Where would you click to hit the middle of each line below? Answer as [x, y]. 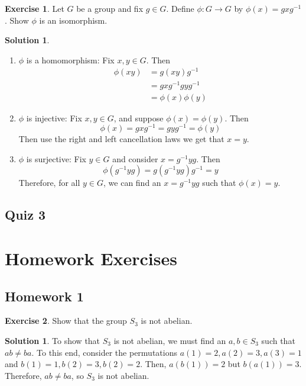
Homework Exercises [91, 258]
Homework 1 [44, 296]
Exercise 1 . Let [35, 8]
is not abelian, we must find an [170, 341]
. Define [180, 8]
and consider [135, 158]
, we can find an [132, 183]
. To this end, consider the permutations [104, 352]
